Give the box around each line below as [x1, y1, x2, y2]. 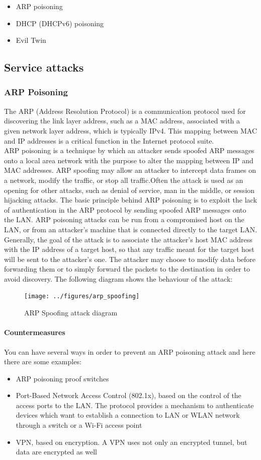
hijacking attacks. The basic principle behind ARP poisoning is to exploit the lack [4, 194, 257, 205]
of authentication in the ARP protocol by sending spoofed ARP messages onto [4, 204, 246, 215]
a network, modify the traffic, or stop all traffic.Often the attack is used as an [4, 174, 243, 185]
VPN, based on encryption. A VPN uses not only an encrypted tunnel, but [16, 436, 247, 447]
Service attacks [4, 59, 84, 75]
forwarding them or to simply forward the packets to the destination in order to [4, 264, 250, 274]
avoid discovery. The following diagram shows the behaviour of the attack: [4, 273, 233, 284]
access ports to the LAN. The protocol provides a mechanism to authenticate [16, 400, 254, 410]
